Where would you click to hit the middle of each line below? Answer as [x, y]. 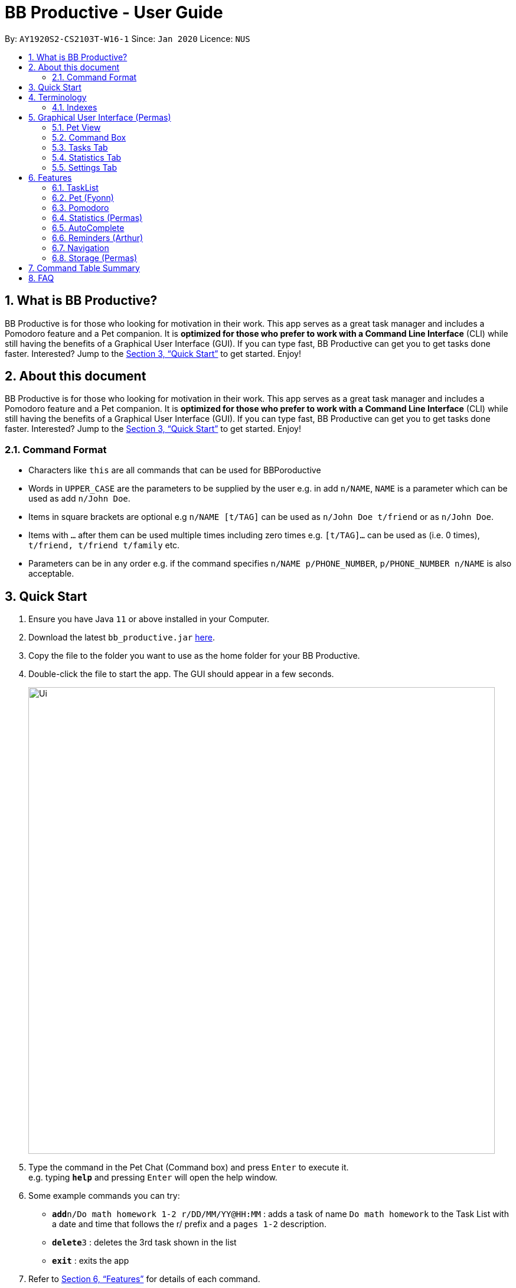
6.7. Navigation [81, 248]
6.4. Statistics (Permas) [97, 217]
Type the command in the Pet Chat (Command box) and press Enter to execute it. [189, 1167]
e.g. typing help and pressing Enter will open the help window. [153, 1178]
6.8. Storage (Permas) [95, 258]
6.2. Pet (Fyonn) [83, 197]
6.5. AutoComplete [88, 227]
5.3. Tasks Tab [80, 147]
